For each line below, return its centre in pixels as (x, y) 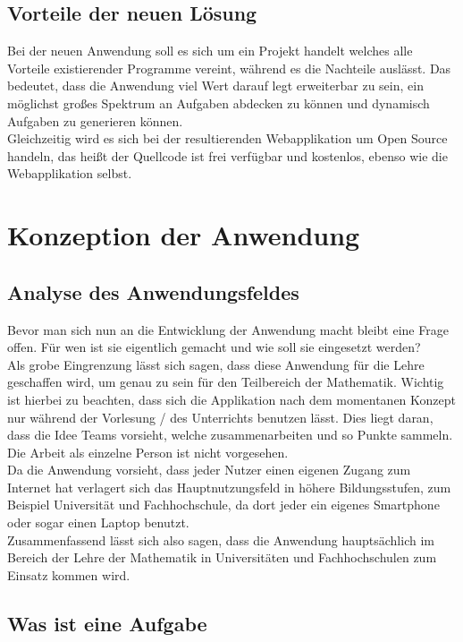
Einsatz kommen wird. (69, 574)
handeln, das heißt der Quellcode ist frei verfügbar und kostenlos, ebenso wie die (227, 155)
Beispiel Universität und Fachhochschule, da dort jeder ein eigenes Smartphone (223, 505)
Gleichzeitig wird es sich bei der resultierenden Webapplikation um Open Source (227, 138)
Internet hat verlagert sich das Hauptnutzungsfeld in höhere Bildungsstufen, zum (229, 487)
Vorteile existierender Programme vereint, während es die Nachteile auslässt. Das (229, 68)
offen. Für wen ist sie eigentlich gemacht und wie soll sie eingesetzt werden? (214, 347)
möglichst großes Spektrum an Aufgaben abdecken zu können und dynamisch (219, 103)
